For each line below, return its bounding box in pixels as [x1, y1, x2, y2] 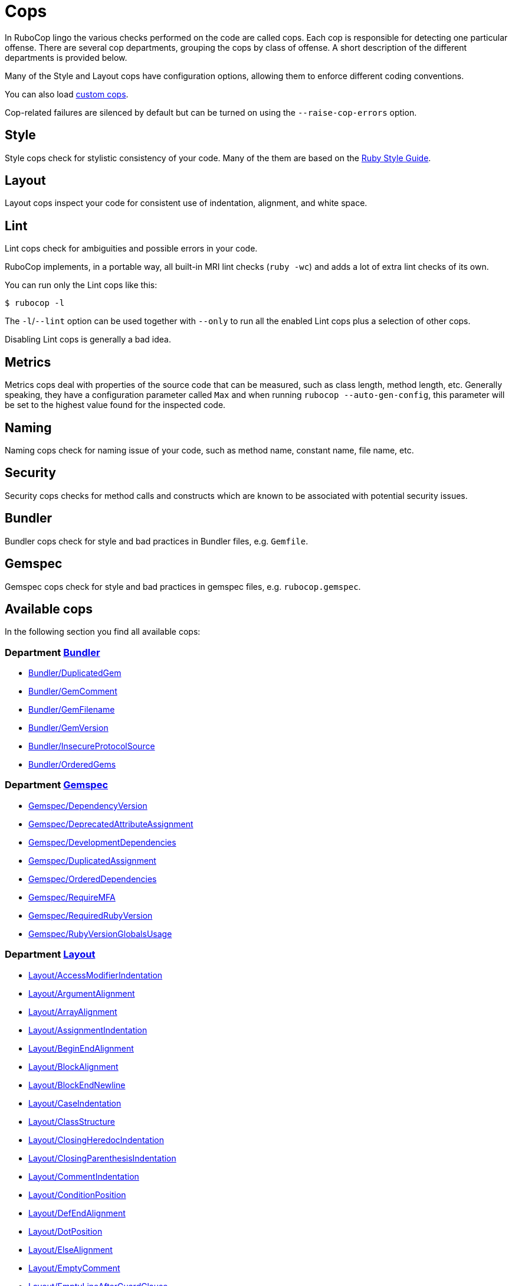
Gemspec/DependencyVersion [28, 800, 147, 811]
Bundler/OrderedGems [28, 759, 116, 770]
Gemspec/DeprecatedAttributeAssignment [28, 818, 193, 829]
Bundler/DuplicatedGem [28, 668, 122, 678]
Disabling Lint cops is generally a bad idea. [5, 334, 172, 345]
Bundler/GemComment [28, 686, 117, 697]
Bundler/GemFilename [28, 704, 115, 715]
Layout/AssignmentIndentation [28, 1024, 147, 1035]
